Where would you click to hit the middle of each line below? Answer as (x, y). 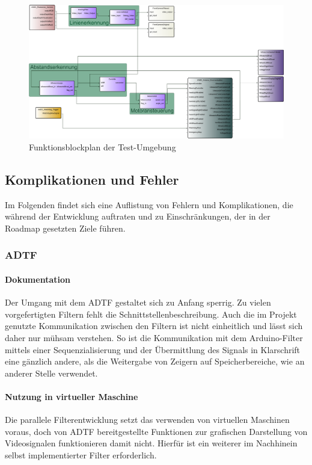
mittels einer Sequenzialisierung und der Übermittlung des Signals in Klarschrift (153, 349)
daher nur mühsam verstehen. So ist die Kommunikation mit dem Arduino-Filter (154, 337)
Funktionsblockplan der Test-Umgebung (102, 146)
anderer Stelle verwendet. (51, 373)
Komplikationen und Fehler (92, 179)
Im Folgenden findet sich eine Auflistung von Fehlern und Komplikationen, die (149, 204)
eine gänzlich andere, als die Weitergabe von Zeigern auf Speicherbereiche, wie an (155, 361)
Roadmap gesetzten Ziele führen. (65, 228)
